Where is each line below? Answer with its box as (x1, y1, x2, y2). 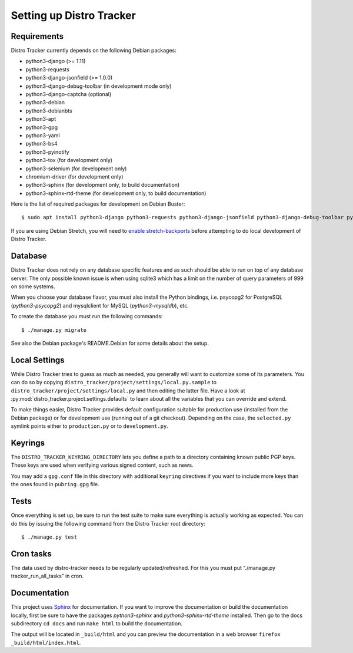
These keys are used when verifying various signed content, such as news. (11, 461, 194, 469)
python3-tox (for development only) (25, 157, 113, 164)
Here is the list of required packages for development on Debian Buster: (11, 200, 185, 207)
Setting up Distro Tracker (11, 9, 136, 22)
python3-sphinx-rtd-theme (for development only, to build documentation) (25, 189, 207, 197)
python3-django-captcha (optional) (25, 91, 112, 98)
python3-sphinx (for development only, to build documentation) (25, 182, 180, 189)
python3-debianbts (25, 107, 73, 114)
